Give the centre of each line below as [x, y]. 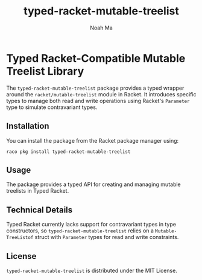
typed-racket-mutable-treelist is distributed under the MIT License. [92, 270]
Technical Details [39, 210]
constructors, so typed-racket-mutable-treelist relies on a [80, 231]
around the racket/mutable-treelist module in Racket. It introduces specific [101, 94]
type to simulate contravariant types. [52, 107]
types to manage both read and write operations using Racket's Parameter [98, 101]
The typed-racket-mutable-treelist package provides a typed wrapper [95, 88]
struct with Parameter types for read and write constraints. [107, 237]
